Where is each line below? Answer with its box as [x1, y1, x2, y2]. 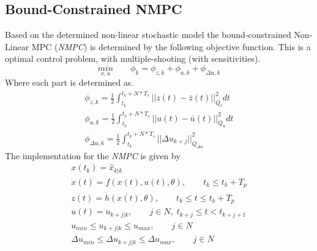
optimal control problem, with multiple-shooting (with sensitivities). [5, 52, 261, 65]
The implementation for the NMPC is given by [5, 149, 181, 162]
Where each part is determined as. [5, 76, 134, 89]
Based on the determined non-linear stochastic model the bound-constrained [5, 28, 291, 41]
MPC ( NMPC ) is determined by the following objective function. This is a [31, 40, 311, 53]
